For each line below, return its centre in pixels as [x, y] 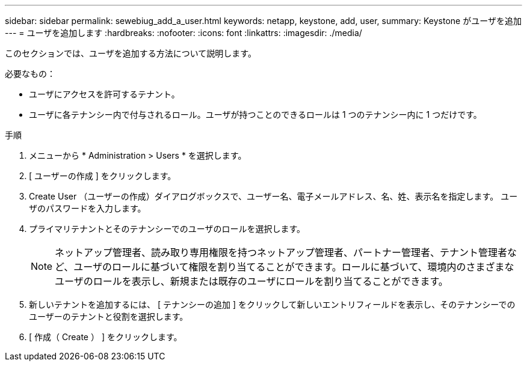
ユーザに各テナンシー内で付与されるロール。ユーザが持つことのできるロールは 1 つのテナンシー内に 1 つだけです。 [255, 114]
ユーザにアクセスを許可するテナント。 [104, 94]
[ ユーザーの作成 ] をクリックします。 [103, 176]
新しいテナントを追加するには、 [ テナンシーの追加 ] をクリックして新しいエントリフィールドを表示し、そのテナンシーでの [272, 304]
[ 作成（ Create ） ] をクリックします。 [106, 337]
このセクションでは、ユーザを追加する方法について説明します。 [131, 53]
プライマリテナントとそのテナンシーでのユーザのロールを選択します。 [167, 229]
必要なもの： [30, 74]
